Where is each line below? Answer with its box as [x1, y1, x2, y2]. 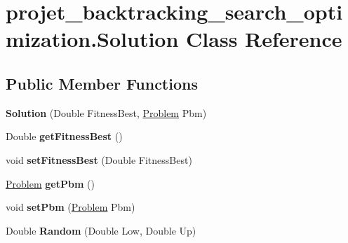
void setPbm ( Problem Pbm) [6, 200, 135, 214]
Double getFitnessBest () [6, 129, 123, 144]
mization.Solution [6, 25, 179, 53]
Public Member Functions [6, 72, 198, 94]
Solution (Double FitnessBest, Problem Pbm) [6, 105, 207, 120]
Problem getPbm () [6, 176, 95, 190]
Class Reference [186, 25, 342, 53]
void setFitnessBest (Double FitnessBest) [6, 152, 192, 167]
